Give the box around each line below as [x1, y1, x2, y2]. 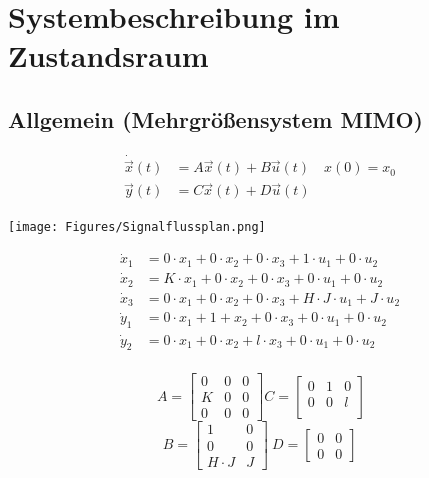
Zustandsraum [8, 35, 209, 76]
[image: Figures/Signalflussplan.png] [8, 220, 266, 235]
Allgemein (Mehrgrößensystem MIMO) [8, 103, 424, 134]
